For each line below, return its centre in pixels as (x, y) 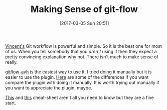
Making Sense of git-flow (84, 9)
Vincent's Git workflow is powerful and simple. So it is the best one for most (83, 46)
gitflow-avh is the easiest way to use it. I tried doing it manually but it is (78, 72)
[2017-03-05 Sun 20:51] (84, 23)
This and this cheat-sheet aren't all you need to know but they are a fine (79, 97)
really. (12, 62)
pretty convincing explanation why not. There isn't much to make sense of (82, 57)
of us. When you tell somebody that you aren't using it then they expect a (81, 51)
